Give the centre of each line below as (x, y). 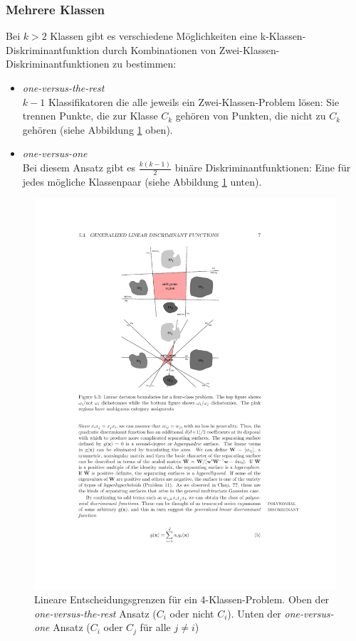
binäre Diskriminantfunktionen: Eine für (263, 168)
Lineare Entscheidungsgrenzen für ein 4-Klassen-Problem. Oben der (182, 599)
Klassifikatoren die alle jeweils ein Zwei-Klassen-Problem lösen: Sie (194, 101)
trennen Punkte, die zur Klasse (90, 116)
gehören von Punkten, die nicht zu (251, 116)
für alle (155, 627)
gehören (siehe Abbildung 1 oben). (98, 129)
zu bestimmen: (145, 64)
